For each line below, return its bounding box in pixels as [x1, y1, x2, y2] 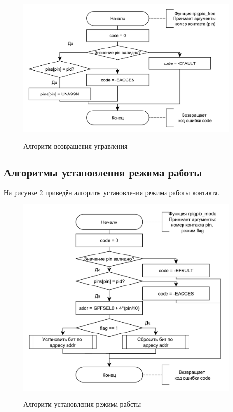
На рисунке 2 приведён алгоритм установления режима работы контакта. [4, 187, 220, 197]
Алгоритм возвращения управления [23, 141, 128, 151]
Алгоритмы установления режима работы [4, 164, 202, 179]
